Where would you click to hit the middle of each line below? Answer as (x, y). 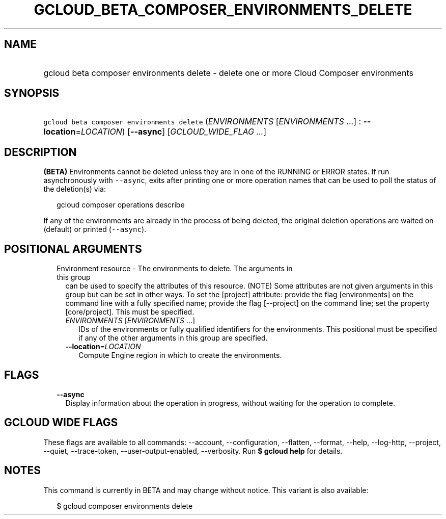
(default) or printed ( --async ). (95, 229)
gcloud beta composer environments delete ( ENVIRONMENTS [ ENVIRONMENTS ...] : (202, 122)
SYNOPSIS (32, 93)
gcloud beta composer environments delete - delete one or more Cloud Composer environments (228, 73)
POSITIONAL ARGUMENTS (73, 249)
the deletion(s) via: (75, 189)
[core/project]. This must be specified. (130, 312)
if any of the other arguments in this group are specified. (173, 338)
